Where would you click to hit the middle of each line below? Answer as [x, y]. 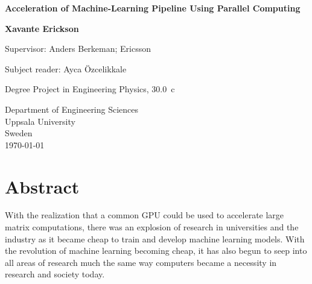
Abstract [42, 186]
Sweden [19, 133]
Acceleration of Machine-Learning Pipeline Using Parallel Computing [153, 8]
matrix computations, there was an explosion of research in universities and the [152, 227]
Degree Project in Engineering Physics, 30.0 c [90, 89]
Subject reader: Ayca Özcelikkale [66, 68]
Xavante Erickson [42, 28]
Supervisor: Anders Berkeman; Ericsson [78, 49]
